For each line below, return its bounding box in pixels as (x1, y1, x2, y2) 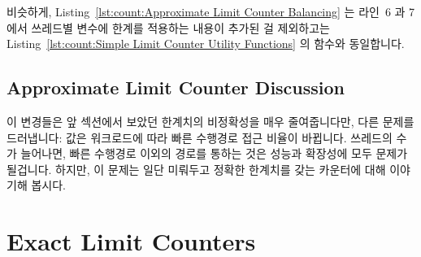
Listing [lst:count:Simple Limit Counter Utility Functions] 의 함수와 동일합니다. (7, 35, 405, 52)
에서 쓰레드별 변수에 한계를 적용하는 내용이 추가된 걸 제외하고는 (7, 19, 330, 36)
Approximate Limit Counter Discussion (7, 75, 345, 100)
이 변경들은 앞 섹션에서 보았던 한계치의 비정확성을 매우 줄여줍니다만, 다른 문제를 (7, 112, 414, 129)
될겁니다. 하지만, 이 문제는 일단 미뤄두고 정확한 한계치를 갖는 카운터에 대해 (7, 160, 386, 177)
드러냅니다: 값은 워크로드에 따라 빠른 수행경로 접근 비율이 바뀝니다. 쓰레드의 (7, 128, 393, 146)
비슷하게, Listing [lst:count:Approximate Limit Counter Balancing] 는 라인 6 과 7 (7, 3, 415, 20)
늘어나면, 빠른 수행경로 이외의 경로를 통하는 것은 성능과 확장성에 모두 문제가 (20, 145, 408, 162)
